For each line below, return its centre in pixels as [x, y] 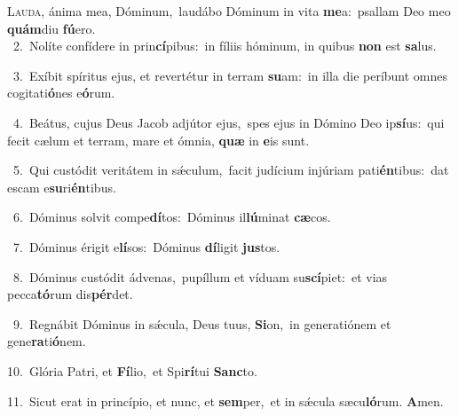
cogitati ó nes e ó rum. [61, 93]
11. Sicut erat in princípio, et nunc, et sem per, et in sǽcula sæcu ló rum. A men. [225, 400]
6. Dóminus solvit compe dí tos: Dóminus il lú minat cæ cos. [172, 217]
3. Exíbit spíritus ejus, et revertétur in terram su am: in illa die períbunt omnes [230, 75]
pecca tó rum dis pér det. [70, 294]
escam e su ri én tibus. [62, 187]
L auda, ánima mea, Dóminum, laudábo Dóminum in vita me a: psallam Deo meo [229, 11]
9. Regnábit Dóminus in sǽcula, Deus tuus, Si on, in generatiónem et [202, 323]
